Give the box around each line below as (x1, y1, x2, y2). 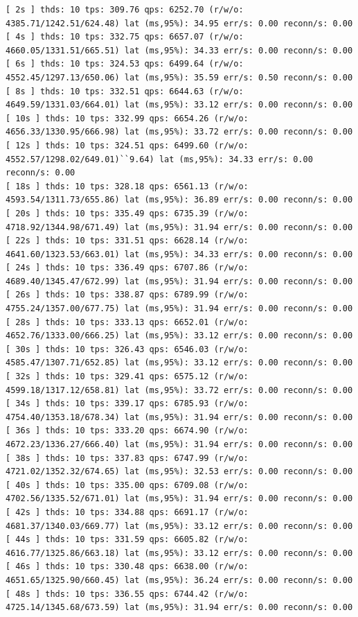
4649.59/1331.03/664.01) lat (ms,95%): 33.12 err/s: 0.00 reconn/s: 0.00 (6, 100, 353, 110)
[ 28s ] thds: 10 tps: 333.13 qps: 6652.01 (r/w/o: (6, 317, 249, 327)
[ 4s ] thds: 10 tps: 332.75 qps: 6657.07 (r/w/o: (6, 32, 244, 42)
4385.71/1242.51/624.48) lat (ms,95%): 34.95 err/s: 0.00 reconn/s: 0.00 (6, 18, 353, 28)
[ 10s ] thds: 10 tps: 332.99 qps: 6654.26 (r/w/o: (6, 113, 249, 123)
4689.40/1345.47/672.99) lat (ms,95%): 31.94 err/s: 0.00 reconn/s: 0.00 (6, 276, 353, 286)
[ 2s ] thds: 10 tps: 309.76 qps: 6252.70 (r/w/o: (6, 5, 244, 15)
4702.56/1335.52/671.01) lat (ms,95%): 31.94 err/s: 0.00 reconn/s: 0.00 (6, 494, 353, 504)
